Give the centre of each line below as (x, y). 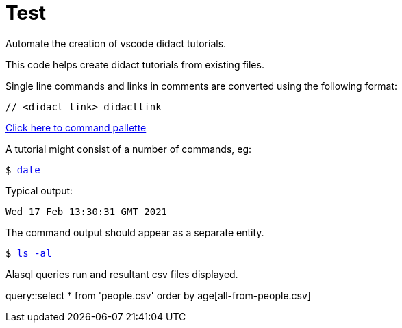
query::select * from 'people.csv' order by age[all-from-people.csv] (158, 295)
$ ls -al (29, 253)
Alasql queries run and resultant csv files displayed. (122, 274)
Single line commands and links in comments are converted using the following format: (202, 86)
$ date (23, 169)
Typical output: (39, 190)
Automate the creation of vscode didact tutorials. (116, 43)
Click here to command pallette (76, 127)
